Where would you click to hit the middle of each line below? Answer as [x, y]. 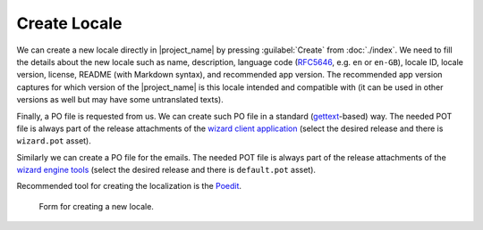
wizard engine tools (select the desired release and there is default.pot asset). [166, 170]
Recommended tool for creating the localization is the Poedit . [129, 186]
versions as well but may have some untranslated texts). [120, 100]
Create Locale [69, 23]
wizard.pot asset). [54, 141]
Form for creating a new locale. [96, 206]
